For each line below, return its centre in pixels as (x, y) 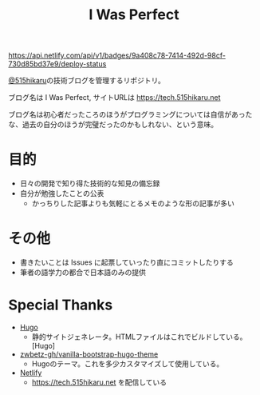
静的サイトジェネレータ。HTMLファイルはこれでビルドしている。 (139, 337)
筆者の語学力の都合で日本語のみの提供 (83, 273)
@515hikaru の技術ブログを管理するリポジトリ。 (87, 81)
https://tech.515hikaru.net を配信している (99, 382)
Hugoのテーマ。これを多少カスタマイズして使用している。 (128, 364)
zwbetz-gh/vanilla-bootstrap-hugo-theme (89, 354)
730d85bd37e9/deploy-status (57, 64)
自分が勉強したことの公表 (62, 194)
